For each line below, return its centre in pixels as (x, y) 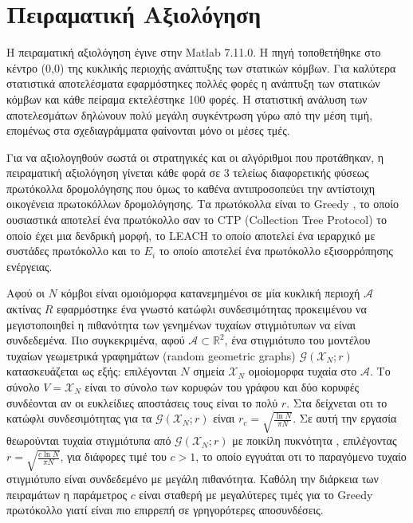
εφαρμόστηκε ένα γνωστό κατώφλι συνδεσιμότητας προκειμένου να (211, 309)
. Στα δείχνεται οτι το (337, 402)
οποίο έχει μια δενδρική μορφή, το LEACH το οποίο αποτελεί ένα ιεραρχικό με (191, 235)
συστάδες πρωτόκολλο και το (73, 251)
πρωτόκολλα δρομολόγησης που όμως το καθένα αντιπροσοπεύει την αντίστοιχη (191, 188)
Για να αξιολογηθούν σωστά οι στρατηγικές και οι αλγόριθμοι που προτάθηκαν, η (195, 157)
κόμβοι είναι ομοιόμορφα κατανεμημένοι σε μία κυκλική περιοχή (210, 293)
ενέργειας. (29, 266)
